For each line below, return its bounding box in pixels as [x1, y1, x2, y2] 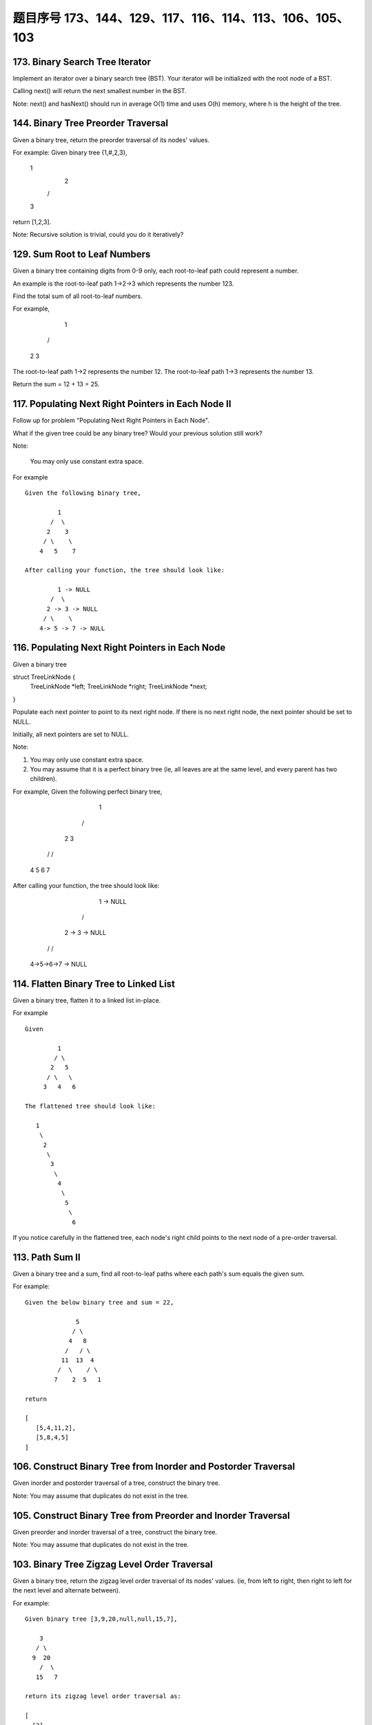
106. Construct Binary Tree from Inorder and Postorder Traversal [12, 1461, 296, 1472]
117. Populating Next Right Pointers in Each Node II [12, 398, 231, 410]
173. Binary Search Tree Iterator [12, 56, 152, 68]
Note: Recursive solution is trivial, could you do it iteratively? [12, 230, 184, 239]
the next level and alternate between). [12, 1586, 121, 1595]
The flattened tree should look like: [25, 1102, 156, 1110]
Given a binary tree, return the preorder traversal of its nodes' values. [12, 135, 210, 144]
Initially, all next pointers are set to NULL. [12, 730, 129, 738]
